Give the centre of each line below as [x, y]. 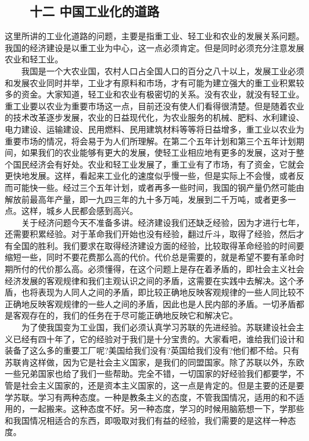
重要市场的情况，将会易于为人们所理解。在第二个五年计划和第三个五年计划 [150, 141]
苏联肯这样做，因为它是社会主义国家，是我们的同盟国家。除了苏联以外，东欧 [154, 362]
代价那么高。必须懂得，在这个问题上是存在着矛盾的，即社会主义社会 [171, 269]
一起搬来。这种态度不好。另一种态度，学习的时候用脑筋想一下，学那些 [167, 409]
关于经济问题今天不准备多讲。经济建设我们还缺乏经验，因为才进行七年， [163, 222]
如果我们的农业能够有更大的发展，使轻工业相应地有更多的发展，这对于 [158, 152]
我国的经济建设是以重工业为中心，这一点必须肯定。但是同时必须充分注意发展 [154, 47]
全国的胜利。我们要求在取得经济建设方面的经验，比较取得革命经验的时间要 [158, 245]
